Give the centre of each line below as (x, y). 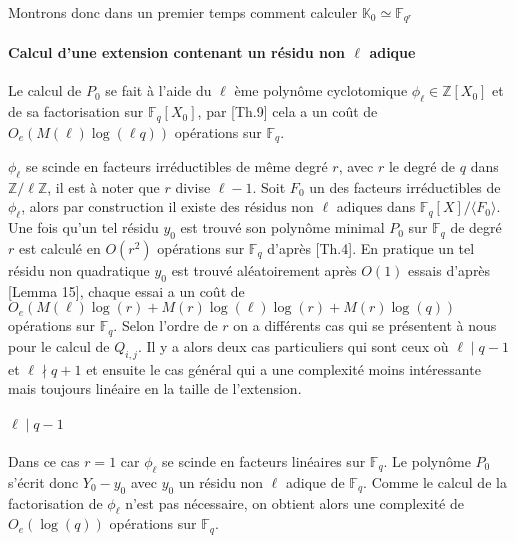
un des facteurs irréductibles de (405, 186)
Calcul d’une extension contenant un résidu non (177, 52)
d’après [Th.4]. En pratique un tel (371, 247)
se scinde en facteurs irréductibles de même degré (176, 165)
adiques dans (376, 206)
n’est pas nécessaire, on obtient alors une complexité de (294, 502)
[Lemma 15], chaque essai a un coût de (126, 290)
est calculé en (59, 247)
